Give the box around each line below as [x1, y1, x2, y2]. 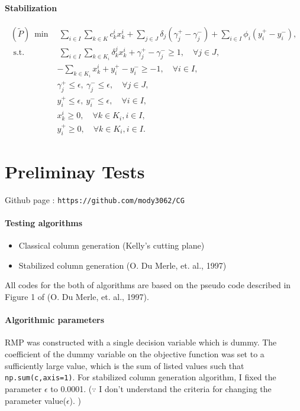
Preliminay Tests [5, 159, 145, 183]
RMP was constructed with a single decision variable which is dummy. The [5, 336, 277, 348]
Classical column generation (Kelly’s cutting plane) [18, 239, 205, 252]
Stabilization [5, 1, 57, 14]
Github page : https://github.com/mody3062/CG [5, 193, 185, 206]
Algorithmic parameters [5, 314, 105, 326]
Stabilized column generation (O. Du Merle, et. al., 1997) [18, 259, 227, 271]
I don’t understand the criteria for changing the [99, 382, 272, 394]
